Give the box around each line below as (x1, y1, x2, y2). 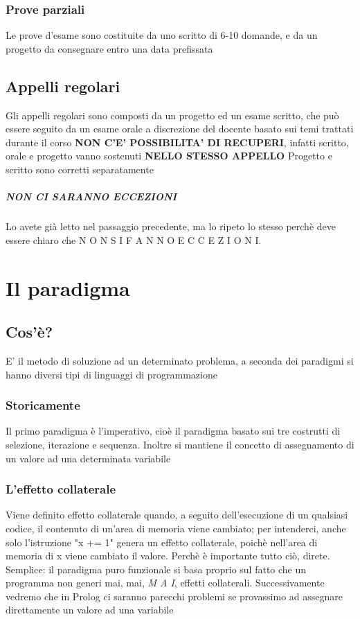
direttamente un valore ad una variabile (6, 602, 174, 617)
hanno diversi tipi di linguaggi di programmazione (6, 367, 217, 381)
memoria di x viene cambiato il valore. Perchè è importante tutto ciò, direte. (6, 548, 330, 563)
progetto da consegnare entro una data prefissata (6, 41, 213, 55)
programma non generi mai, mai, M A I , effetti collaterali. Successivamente (6, 575, 325, 590)
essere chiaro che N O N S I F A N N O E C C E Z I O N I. (6, 232, 262, 247)
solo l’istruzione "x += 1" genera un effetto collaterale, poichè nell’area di (6, 534, 318, 549)
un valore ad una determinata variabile (6, 451, 171, 465)
